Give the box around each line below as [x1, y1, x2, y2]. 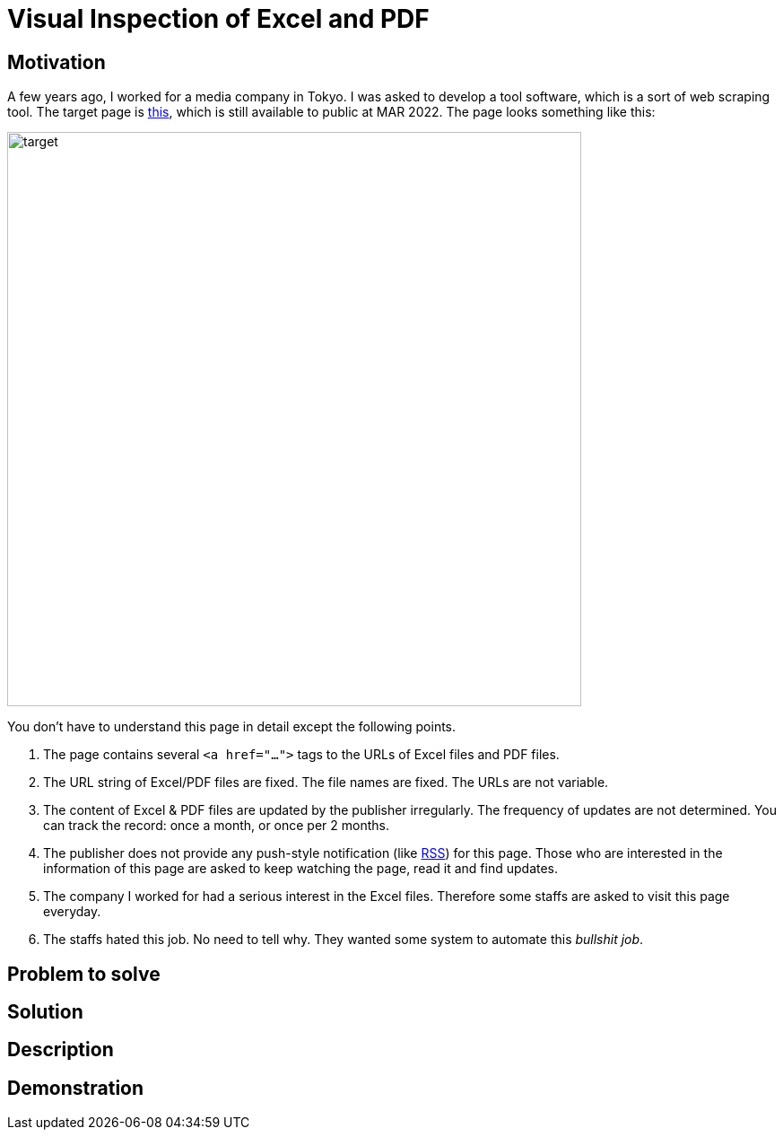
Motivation [7, 50, 106, 74]
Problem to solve [7, 962, 161, 985]
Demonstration [7, 1076, 144, 1099]
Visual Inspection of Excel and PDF [7, 4, 430, 34]
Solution [7, 1001, 83, 1024]
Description [7, 1038, 114, 1062]
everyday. [43, 904, 101, 920]
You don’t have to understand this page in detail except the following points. [7, 719, 457, 735]
